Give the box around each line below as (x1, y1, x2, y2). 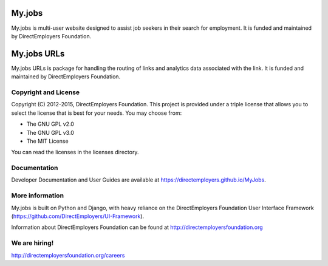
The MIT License (26, 137, 69, 145)
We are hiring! (11, 239, 54, 247)
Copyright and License (11, 88, 80, 97)
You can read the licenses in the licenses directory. (11, 149, 139, 156)
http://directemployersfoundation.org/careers (11, 251, 125, 259)
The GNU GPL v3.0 (26, 129, 74, 136)
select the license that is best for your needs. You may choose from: (11, 109, 182, 117)
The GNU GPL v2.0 (26, 120, 74, 128)
